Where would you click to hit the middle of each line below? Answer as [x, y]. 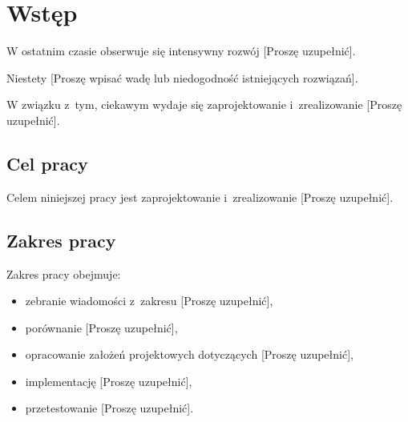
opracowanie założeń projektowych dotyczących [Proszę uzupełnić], [189, 354]
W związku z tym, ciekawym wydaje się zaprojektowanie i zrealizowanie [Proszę [204, 104]
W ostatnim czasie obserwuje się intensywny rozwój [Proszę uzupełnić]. [181, 51]
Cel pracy [47, 163]
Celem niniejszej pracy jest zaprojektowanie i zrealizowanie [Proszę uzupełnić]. [200, 197]
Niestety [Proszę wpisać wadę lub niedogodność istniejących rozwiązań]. [182, 77]
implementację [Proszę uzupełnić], [109, 381]
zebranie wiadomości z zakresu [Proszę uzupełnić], [149, 301]
